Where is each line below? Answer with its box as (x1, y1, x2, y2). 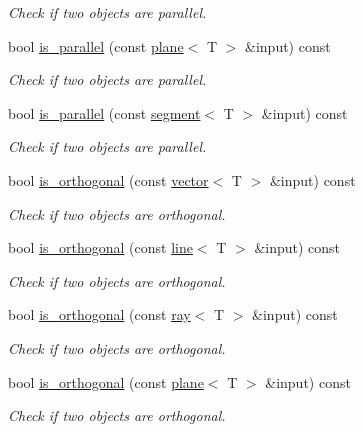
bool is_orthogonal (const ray (8, 304, 191, 325)
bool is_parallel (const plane (8, 35, 184, 56)
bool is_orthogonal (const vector (8, 169, 209, 190)
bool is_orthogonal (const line (8, 237, 193, 258)
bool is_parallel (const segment (8, 102, 201, 123)
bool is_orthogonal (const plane (8, 371, 204, 392)
